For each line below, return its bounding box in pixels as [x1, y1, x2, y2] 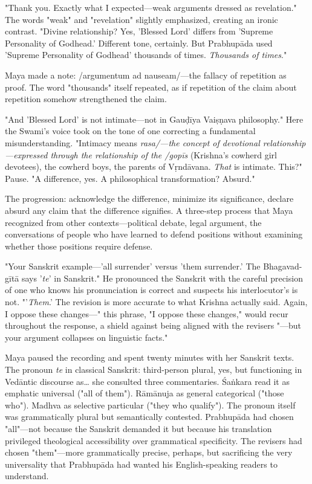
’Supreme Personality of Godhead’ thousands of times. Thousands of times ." [5, 48, 287, 61]
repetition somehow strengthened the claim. [5, 92, 167, 105]
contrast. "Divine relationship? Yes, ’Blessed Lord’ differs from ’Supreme [5, 25, 273, 37]
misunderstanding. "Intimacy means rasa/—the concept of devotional [5, 136, 260, 149]
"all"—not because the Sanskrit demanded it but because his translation [5, 422, 272, 434]
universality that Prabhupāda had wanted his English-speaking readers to [5, 457, 278, 470]
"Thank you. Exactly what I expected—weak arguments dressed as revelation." [5, 1, 297, 13]
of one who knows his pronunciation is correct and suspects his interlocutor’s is [5, 283, 298, 296]
